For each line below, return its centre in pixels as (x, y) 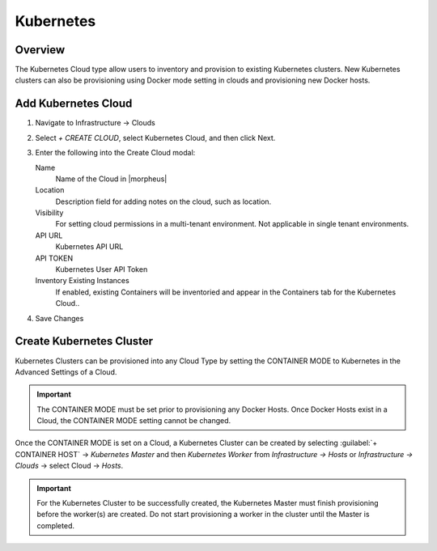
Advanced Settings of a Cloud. (66, 371)
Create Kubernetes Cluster (84, 341)
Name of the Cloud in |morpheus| (111, 179)
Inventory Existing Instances (82, 281)
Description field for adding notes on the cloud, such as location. (163, 201)
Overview (40, 50)
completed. (55, 525)
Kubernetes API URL (89, 247)
